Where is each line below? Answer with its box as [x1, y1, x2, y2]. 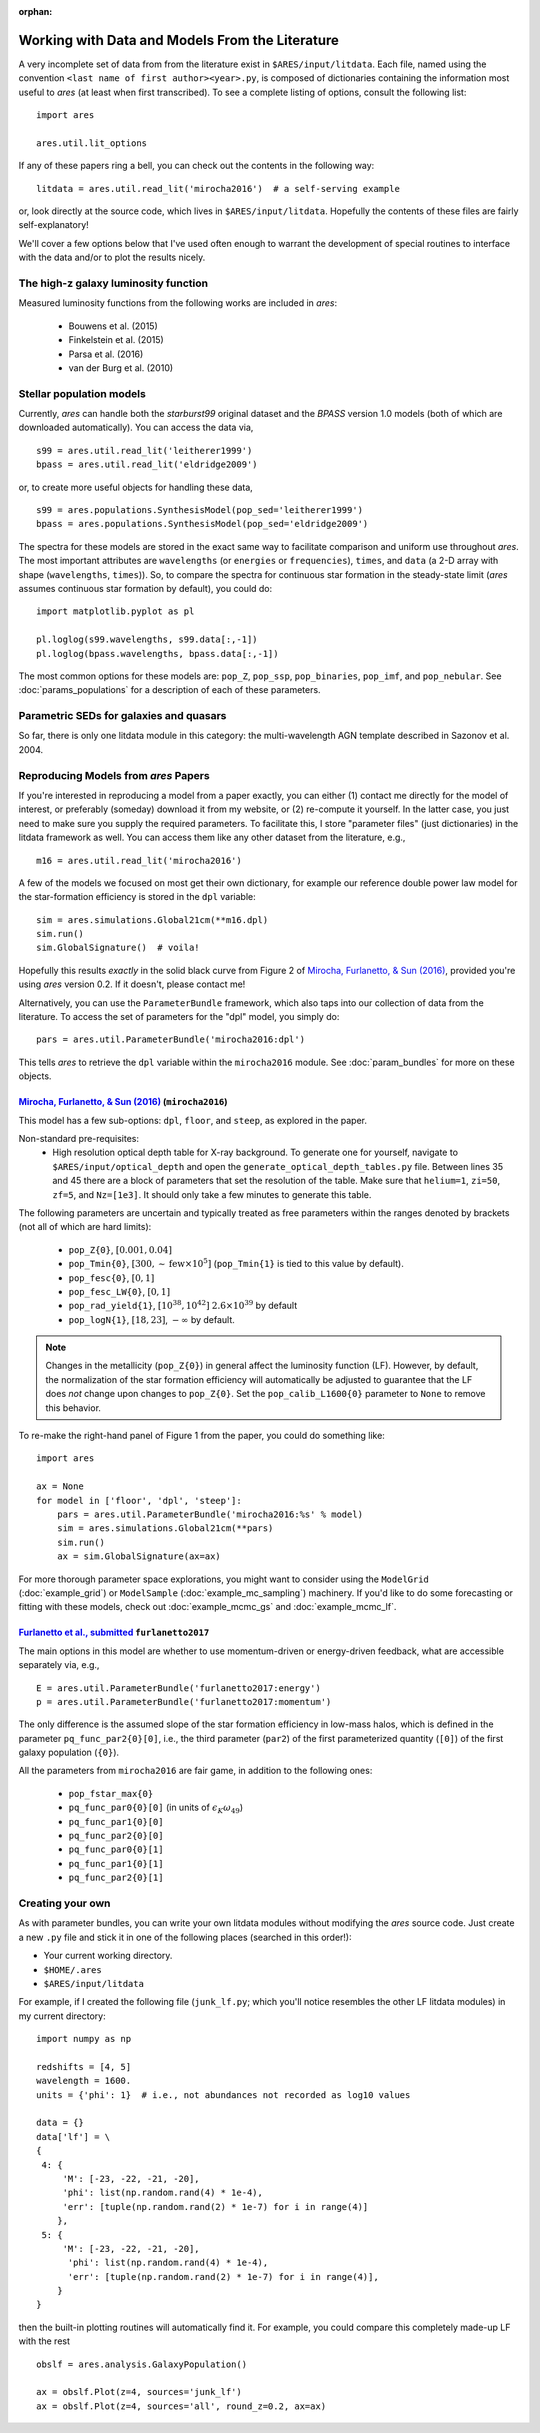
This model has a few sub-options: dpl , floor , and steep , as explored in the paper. [18, 1114, 367, 1126]
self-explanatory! [18, 219, 89, 231]
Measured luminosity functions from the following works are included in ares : [18, 297, 338, 309]
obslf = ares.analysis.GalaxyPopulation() [36, 2358, 248, 2370]
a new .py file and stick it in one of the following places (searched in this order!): [18, 1931, 352, 1943]
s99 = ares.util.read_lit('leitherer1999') [36, 445, 253, 456]
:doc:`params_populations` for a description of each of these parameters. [18, 684, 321, 696]
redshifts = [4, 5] [36, 2061, 132, 2072]
